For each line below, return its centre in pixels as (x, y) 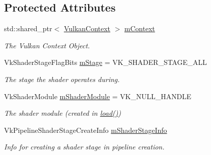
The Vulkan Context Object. (47, 45)
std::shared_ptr (28, 28)
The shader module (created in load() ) (63, 113)
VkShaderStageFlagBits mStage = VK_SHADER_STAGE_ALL (105, 62)
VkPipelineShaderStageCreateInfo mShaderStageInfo (86, 130)
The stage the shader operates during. (62, 79)
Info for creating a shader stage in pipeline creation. (84, 147)
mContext (140, 28)
